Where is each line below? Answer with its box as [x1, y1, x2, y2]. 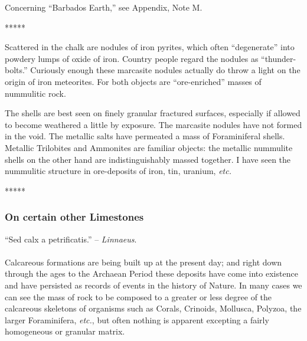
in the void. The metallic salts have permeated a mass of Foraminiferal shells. [5, 130, 285, 142]
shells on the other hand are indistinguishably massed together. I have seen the [5, 153, 291, 165]
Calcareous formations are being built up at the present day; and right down [5, 255, 282, 268]
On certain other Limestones [5, 209, 144, 224]
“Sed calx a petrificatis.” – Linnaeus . [5, 232, 137, 245]
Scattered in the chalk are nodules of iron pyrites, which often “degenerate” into [5, 41, 295, 53]
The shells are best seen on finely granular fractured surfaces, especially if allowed [5, 107, 301, 119]
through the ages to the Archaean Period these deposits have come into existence [5, 267, 298, 280]
